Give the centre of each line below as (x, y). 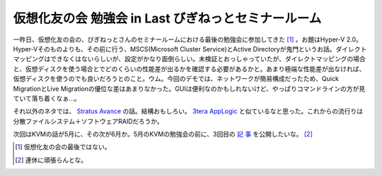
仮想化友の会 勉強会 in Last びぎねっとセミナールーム (167, 18)
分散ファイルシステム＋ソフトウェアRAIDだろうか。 (88, 121)
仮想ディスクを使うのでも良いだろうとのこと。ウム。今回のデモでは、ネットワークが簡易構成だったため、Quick (176, 79)
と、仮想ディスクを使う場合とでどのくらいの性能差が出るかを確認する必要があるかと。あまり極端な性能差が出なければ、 (189, 69)
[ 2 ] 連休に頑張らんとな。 (51, 160)
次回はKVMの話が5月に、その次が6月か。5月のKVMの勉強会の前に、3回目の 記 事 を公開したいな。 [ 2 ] (163, 134)
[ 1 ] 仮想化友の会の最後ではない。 (63, 147)
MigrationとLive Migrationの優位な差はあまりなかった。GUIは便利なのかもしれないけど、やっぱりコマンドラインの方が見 (189, 89)
